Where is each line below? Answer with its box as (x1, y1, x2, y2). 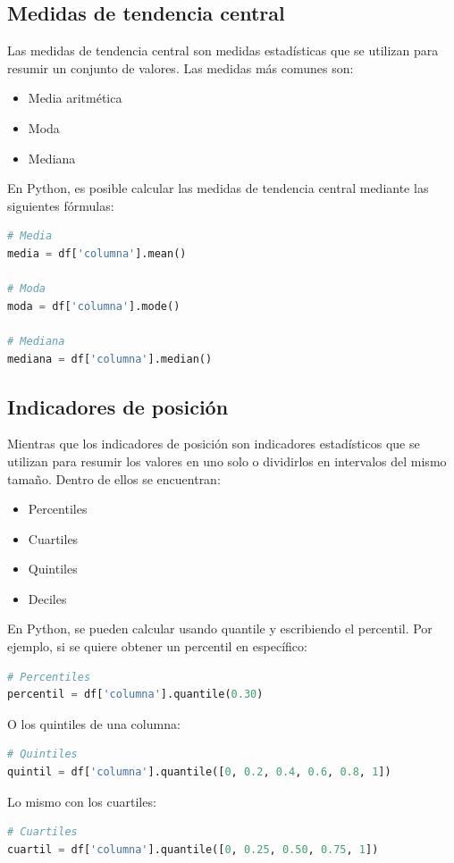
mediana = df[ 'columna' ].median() (7, 352, 213, 365)
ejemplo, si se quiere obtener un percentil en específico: (7, 637, 307, 656)
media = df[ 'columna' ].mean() (7, 247, 187, 260)
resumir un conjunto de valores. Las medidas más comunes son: (7, 58, 354, 77)
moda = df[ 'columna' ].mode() (7, 299, 181, 313)
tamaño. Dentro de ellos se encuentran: (7, 469, 221, 488)
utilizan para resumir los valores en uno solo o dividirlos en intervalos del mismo (7, 451, 447, 470)
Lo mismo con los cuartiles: (7, 792, 156, 810)
